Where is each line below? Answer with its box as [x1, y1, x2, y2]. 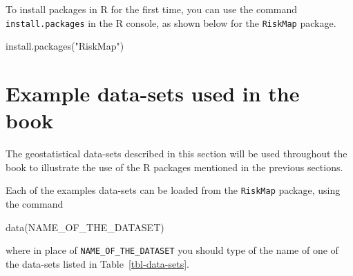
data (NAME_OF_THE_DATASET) [6, 219, 164, 234]
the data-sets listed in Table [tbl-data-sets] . [6, 256, 190, 270]
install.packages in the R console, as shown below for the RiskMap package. [6, 15, 336, 30]
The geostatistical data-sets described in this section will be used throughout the [6, 146, 347, 161]
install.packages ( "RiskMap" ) [6, 39, 124, 53]
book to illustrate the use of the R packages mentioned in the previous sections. [6, 159, 343, 174]
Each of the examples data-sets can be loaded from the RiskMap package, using [6, 183, 341, 197]
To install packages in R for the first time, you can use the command [6, 2, 298, 16]
